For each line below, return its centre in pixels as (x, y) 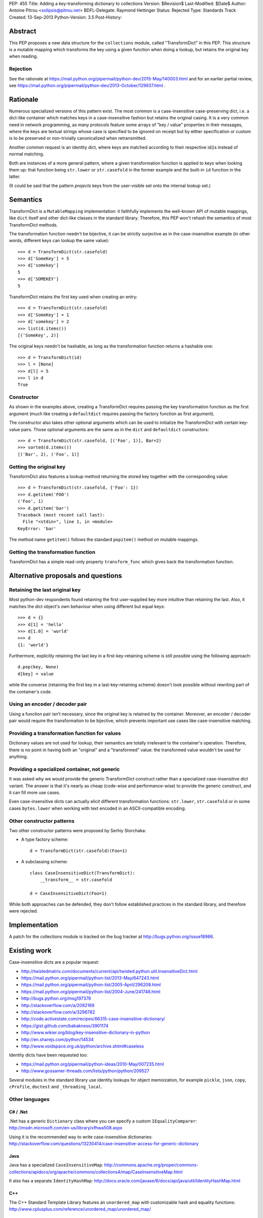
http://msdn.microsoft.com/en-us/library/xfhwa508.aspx (66, 1128)
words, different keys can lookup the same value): (59, 241)
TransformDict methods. (33, 225)
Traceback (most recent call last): (61, 515)
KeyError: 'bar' (37, 528)
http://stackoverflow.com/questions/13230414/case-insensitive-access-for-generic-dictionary (104, 1144)
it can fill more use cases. (35, 793)
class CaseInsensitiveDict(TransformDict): (83, 873)
